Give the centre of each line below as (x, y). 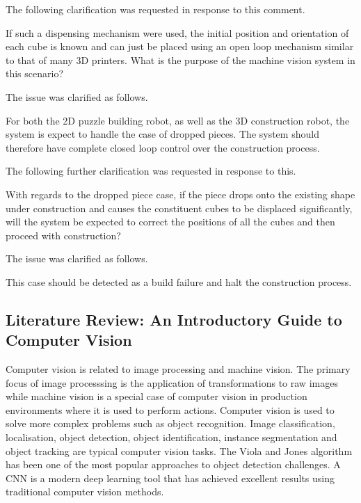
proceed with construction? (63, 235)
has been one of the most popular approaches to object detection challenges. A (173, 464)
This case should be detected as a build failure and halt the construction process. (179, 281)
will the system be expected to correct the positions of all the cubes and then (170, 222)
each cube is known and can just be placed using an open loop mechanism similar (180, 46)
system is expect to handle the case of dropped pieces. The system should (162, 134)
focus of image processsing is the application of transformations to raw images (172, 382)
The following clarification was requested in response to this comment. (155, 9)
